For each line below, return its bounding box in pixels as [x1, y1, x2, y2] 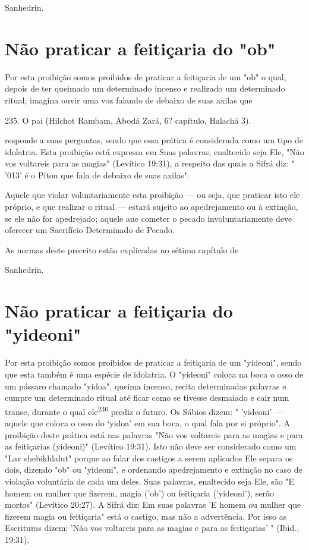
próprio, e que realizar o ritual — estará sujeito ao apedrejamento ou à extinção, [5, 200, 298, 213]
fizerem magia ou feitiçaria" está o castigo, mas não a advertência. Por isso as [5, 510, 287, 522]
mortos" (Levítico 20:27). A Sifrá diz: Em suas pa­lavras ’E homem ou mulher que [5, 498, 301, 511]
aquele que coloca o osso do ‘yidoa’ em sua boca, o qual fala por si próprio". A [5, 416, 291, 429]
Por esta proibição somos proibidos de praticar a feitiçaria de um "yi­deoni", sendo [5, 356, 302, 369]
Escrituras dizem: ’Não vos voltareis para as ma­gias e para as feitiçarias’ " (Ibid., [5, 521, 299, 534]
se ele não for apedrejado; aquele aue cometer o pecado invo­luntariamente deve [5, 212, 292, 224]
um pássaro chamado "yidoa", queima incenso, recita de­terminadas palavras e [5, 379, 286, 392]
